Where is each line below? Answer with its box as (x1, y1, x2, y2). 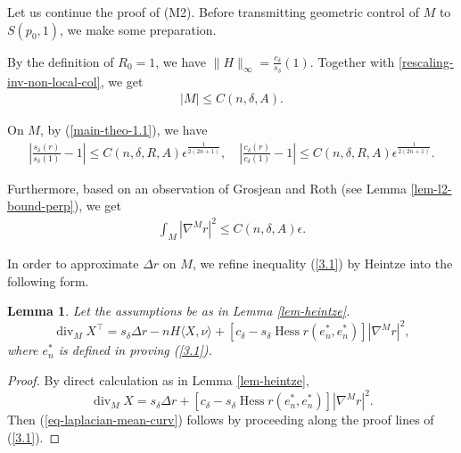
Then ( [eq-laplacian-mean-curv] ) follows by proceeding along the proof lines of (7, 410, 434, 429)
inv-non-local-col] (7, 71, 101, 90)
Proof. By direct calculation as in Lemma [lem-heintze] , (7, 370, 309, 389)
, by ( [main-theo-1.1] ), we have (39, 120, 208, 139)
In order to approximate (7, 254, 139, 273)
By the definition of (7, 52, 114, 70)
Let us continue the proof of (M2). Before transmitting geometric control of (7, 3, 419, 21)
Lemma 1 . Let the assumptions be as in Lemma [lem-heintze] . (7, 301, 350, 320)
